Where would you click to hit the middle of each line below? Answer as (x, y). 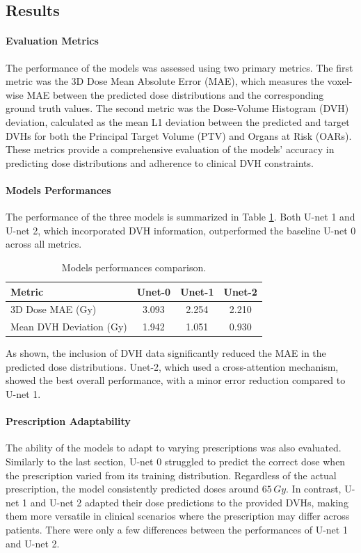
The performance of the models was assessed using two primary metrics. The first (179, 67)
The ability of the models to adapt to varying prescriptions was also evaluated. (174, 448)
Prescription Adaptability (68, 421)
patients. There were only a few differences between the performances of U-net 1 (177, 530)
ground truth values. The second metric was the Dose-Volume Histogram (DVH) (177, 108)
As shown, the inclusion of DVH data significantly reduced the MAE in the (166, 353)
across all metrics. (44, 244)
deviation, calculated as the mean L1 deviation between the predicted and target (178, 121)
